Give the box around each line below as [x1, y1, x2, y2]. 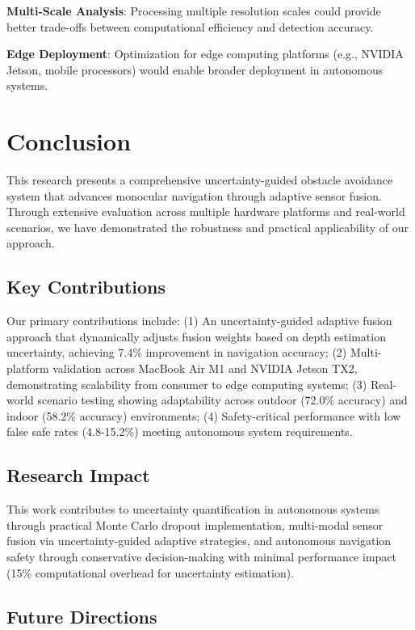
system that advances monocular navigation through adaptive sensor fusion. [6, 187, 382, 204]
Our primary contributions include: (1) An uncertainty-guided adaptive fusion [6, 312, 392, 329]
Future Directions [6, 603, 157, 628]
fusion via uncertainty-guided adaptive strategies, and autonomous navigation [6, 532, 392, 549]
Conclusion [6, 125, 132, 158]
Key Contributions [6, 274, 166, 299]
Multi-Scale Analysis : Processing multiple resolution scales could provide [6, 2, 381, 19]
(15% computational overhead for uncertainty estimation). [6, 564, 295, 581]
